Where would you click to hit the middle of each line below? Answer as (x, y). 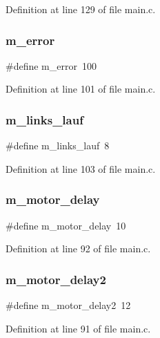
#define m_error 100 (51, 65)
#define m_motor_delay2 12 (68, 305)
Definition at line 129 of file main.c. (81, 9)
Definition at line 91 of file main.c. (78, 328)
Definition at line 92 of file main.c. (78, 248)
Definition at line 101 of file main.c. (81, 89)
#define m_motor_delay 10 (66, 225)
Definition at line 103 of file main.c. (81, 168)
